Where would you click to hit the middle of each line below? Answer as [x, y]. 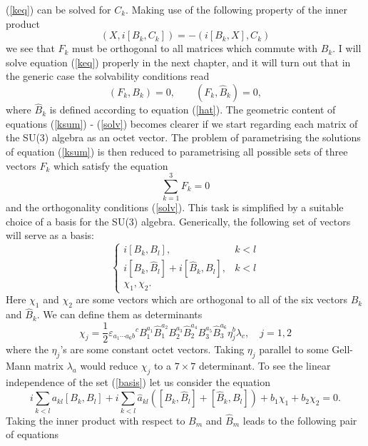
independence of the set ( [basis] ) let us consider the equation [138, 381]
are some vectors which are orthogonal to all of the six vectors [211, 299]
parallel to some [294, 349]
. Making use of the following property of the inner [237, 9]
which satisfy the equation [111, 165]
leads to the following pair [300, 420]
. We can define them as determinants [119, 314]
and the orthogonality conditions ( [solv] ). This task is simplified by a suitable [175, 207]
